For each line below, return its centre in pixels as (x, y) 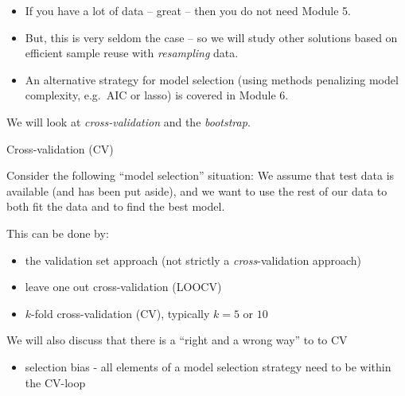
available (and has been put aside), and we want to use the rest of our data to (197, 190)
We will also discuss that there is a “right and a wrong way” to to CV (177, 340)
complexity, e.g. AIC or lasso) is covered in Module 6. (157, 95)
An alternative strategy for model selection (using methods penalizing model (212, 79)
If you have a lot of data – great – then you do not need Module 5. (188, 10)
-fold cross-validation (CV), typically (121, 313)
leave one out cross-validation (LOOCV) (123, 287)
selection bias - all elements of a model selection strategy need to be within (208, 366)
